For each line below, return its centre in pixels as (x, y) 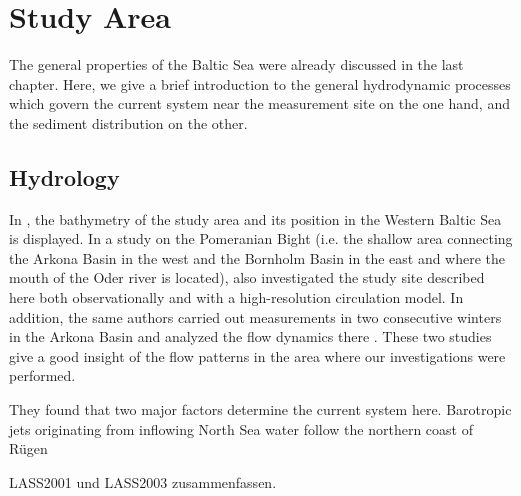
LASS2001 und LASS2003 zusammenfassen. (143, 481)
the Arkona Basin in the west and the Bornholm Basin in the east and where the (257, 257)
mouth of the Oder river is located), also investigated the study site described (247, 277)
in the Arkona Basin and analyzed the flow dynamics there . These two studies (250, 336)
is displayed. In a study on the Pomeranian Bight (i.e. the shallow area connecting (261, 238)
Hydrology (64, 176)
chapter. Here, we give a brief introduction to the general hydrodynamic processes (260, 83)
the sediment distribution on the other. (128, 122)
